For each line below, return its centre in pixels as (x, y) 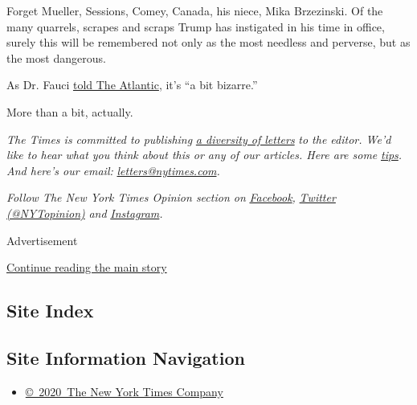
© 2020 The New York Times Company (124, 391)
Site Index (50, 311)
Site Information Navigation (126, 357)
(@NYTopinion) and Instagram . (85, 213)
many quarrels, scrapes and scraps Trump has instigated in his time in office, (196, 26)
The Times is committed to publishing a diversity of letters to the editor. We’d (199, 139)
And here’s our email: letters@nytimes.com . (113, 170)
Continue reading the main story (87, 267)
